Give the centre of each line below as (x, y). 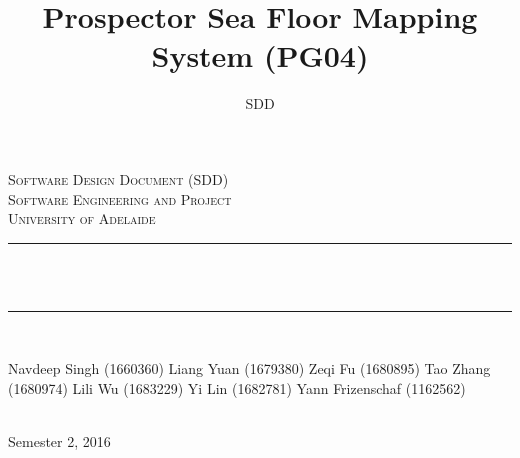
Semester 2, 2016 (59, 441)
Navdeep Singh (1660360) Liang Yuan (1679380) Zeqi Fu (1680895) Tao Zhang (249, 368)
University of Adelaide (82, 218)
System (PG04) (260, 55)
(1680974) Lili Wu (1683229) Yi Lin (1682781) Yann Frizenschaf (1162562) (237, 388)
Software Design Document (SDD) (118, 178)
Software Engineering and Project (120, 198)
